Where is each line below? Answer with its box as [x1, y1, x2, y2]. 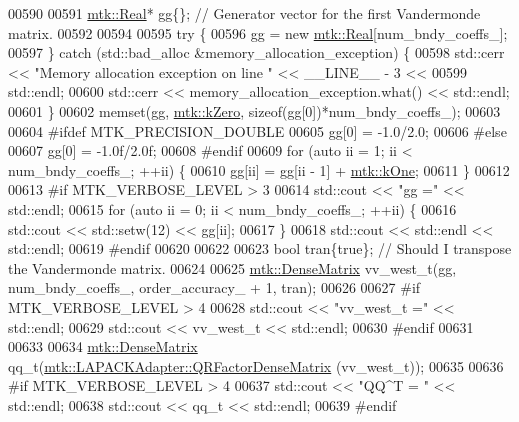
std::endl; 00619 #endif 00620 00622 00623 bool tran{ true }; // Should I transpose [8, 238, 512, 259]
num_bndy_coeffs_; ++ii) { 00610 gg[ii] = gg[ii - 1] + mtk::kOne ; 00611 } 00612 [8, 159, 510, 180]
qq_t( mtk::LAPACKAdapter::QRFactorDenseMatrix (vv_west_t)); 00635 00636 [8, 355, 504, 376]
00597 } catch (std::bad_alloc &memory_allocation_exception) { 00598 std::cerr [8, 42, 505, 63]
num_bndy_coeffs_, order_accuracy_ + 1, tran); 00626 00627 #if [8, 277, 421, 298]
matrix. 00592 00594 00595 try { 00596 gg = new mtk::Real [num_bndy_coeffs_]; [8, 22, 508, 43]
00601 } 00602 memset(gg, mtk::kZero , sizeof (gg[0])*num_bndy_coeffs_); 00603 [8, 100, 501, 121]
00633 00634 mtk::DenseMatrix [8, 336, 198, 357]
